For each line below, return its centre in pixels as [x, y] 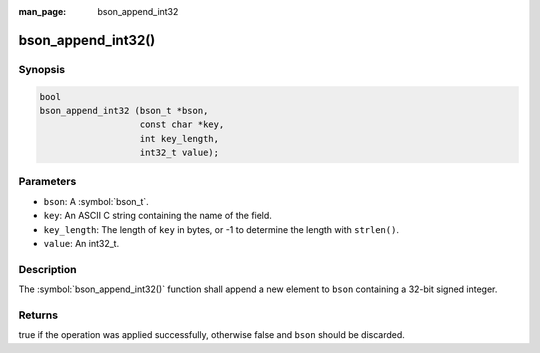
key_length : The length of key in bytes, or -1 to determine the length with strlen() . [221, 229]
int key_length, [179, 138]
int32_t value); [179, 153]
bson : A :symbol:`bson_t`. [96, 201]
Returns [38, 315]
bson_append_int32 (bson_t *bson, [124, 110]
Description [47, 269]
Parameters [47, 182]
